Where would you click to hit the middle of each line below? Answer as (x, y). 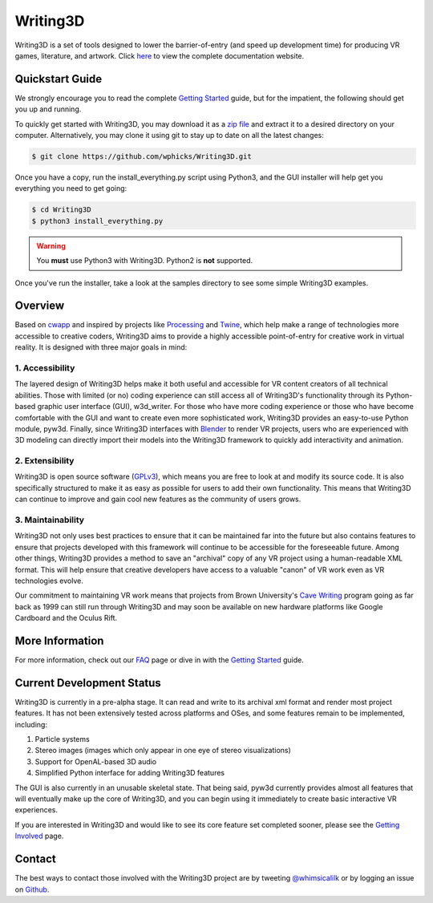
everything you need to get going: (71, 188)
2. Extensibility (45, 461)
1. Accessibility (45, 367)
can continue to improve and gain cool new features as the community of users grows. (158, 499)
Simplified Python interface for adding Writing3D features (129, 773)
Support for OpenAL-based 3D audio (96, 761)
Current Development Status (88, 683)
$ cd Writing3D (61, 210)
